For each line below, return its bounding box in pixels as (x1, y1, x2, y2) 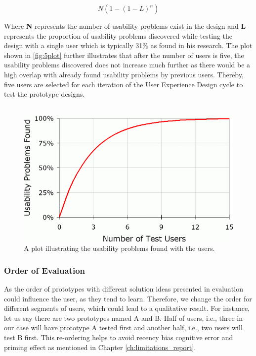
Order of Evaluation (4, 264, 85, 276)
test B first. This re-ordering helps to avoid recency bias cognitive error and (4, 332, 233, 343)
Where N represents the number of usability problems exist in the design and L (4, 21, 246, 31)
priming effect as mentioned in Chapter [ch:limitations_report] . (4, 342, 196, 352)
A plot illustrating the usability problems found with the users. (24, 243, 215, 253)
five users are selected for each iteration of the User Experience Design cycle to (4, 79, 243, 89)
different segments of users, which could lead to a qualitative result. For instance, (4, 303, 250, 313)
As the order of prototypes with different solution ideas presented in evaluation (4, 284, 243, 294)
